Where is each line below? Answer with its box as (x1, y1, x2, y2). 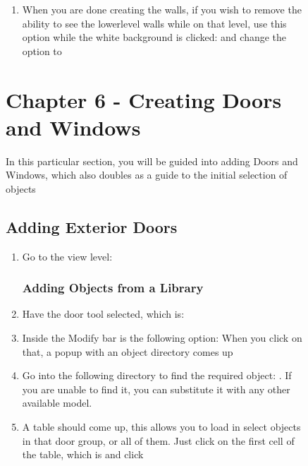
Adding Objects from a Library (22, 279, 204, 297)
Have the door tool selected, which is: (22, 306, 185, 321)
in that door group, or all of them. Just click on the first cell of (22, 433, 295, 448)
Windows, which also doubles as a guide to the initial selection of (6, 167, 288, 182)
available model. (22, 395, 92, 410)
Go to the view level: (22, 249, 113, 263)
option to (22, 43, 62, 58)
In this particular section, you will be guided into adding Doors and (6, 153, 298, 168)
